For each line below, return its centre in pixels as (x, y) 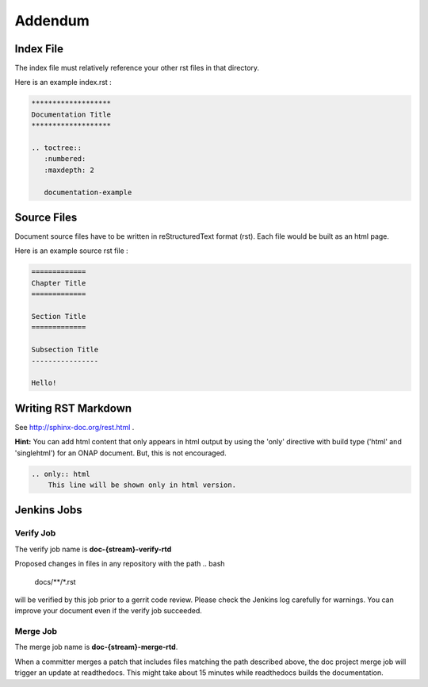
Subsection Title (65, 350)
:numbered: (65, 159)
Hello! (44, 383)
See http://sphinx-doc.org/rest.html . (75, 427)
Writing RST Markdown (73, 408)
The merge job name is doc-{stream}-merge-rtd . (96, 647)
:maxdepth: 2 (69, 170)
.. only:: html (61, 474)
